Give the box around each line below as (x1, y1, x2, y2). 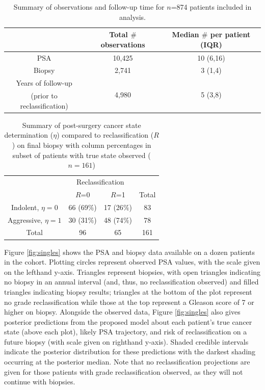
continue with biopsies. (4, 376, 75, 387)
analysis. (119, 11, 146, 22)
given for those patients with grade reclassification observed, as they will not (4, 366, 243, 377)
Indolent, (11, 201, 39, 212)
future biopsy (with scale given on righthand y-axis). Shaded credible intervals (4, 336, 249, 347)
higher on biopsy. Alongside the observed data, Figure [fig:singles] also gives (4, 306, 241, 317)
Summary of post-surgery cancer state (22, 119, 141, 130)
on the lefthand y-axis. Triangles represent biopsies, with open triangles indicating (4, 266, 261, 277)
